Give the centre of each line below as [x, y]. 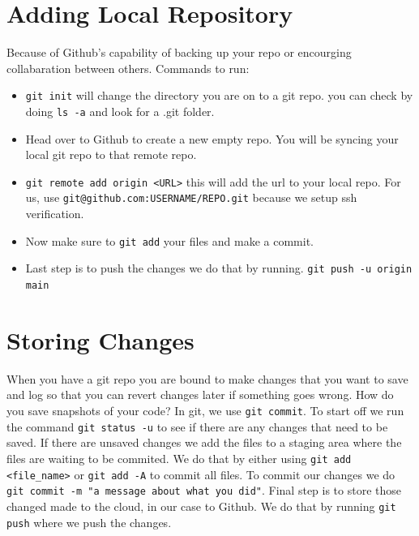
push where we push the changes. [89, 522]
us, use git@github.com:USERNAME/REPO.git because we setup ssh [191, 197]
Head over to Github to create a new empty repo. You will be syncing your [212, 138]
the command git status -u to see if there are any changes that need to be [197, 426]
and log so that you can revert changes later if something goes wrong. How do [200, 394]
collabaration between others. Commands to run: [128, 68]
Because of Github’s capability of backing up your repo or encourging [179, 52]
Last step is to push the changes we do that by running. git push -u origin [219, 268]
